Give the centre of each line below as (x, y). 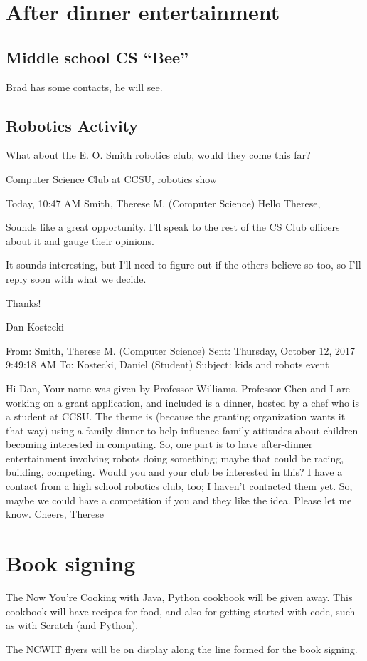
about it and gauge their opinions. (80, 240)
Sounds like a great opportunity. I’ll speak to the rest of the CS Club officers (173, 227)
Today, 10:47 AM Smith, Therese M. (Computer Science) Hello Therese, (163, 203)
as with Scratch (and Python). (72, 625)
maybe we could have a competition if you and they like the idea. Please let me (179, 500)
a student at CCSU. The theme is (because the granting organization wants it (176, 416)
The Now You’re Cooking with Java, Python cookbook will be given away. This (179, 597)
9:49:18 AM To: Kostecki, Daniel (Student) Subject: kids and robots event (167, 364)
